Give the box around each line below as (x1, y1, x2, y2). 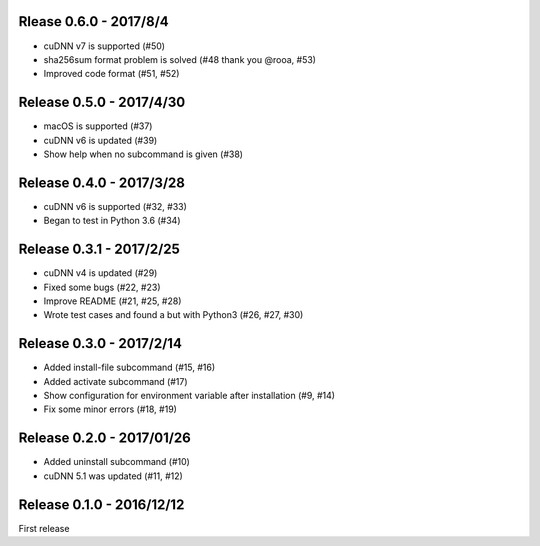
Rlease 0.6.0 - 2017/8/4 (18, 13, 169, 30)
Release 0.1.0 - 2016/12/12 (18, 496, 185, 513)
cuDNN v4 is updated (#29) (43, 267, 158, 279)
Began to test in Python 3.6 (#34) (43, 215, 181, 227)
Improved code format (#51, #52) (43, 68, 180, 80)
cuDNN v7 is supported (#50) (43, 40, 165, 52)
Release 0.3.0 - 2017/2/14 (18, 335, 182, 352)
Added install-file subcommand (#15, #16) (43, 361, 216, 374)
